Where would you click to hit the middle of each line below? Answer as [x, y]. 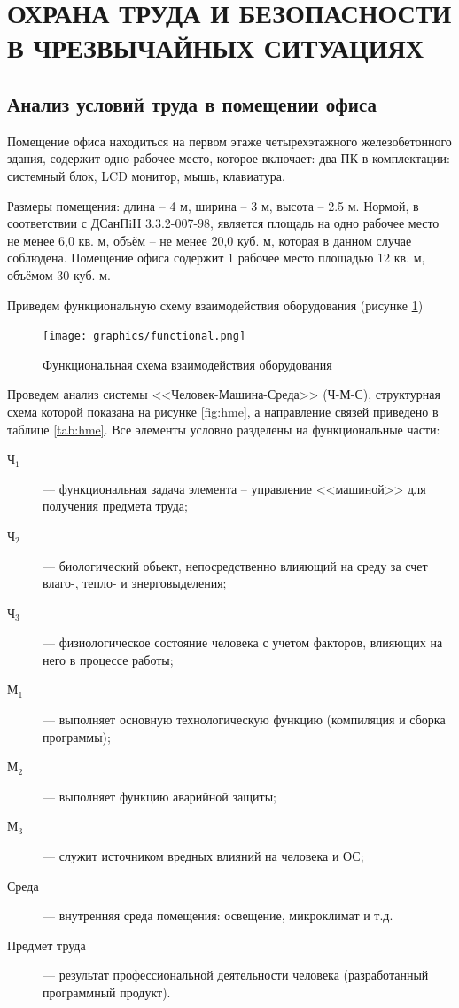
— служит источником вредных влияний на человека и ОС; [203, 856]
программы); [77, 736]
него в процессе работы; [108, 659]
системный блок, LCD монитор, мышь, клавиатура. [146, 175]
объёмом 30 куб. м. [59, 274]
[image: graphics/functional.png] [144, 336]
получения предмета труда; [115, 506]
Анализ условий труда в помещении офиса [192, 103]
